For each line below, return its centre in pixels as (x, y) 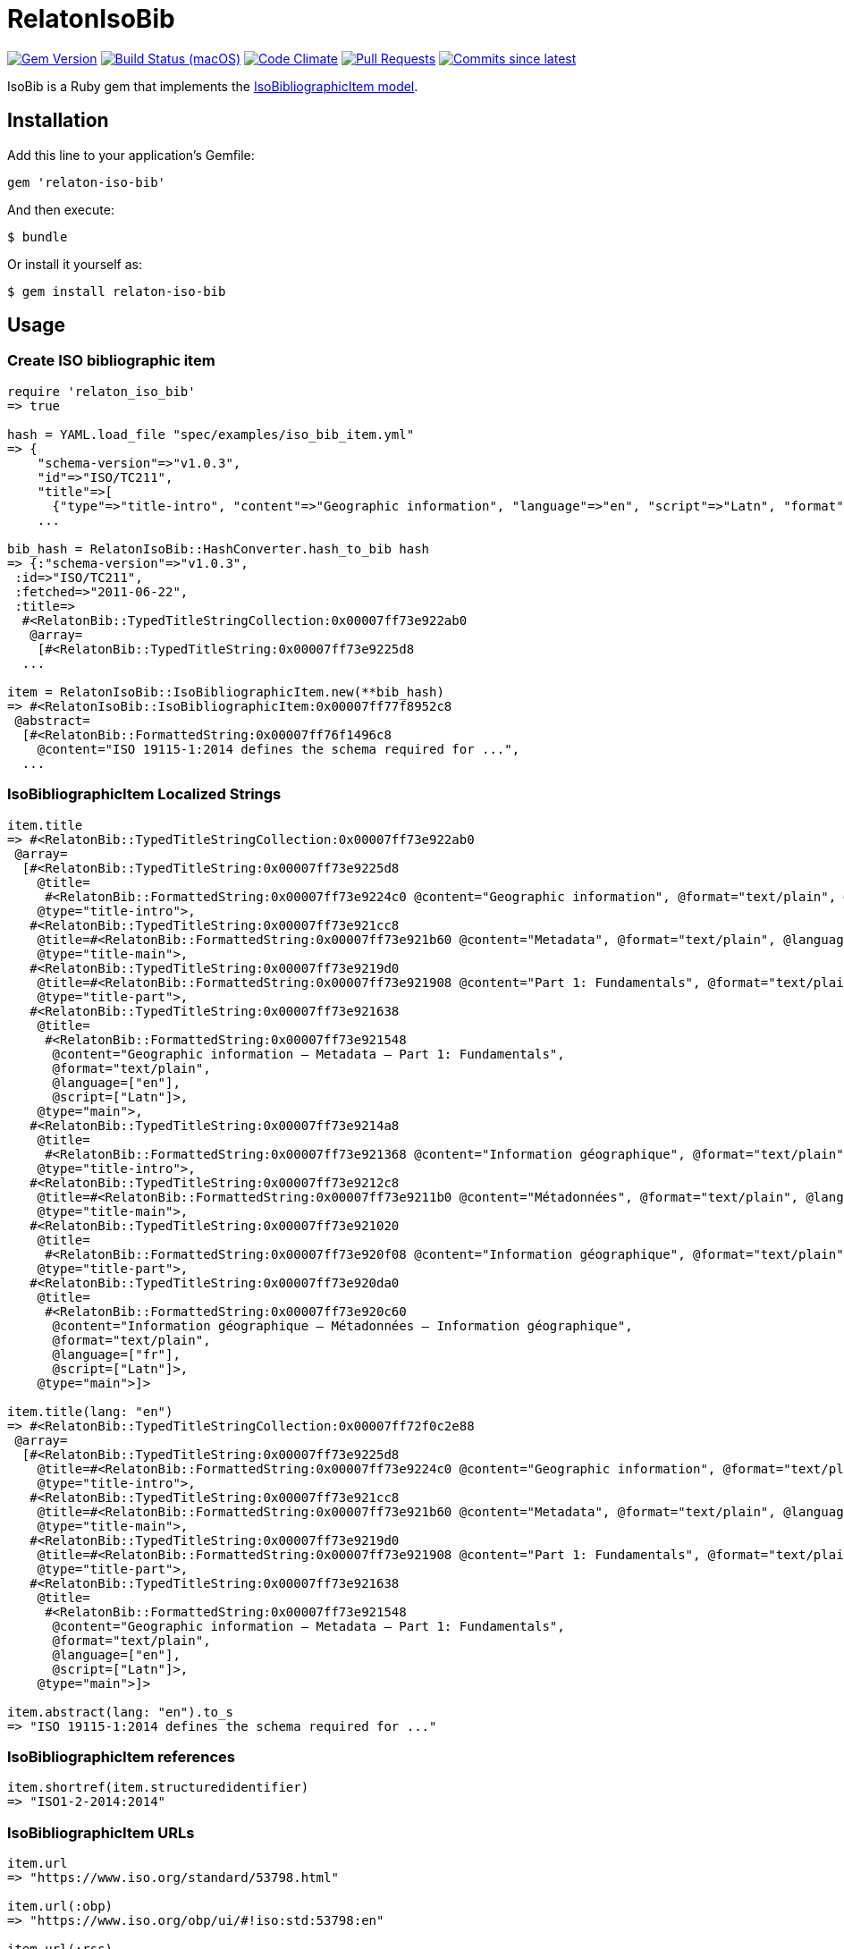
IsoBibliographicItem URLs (101, 1832)
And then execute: (61, 209)
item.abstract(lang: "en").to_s (120, 1712)
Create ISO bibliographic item (111, 361)
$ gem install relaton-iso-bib (117, 291)
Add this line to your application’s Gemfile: (131, 155)
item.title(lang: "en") (90, 1411)
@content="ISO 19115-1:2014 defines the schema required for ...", (279, 749)
